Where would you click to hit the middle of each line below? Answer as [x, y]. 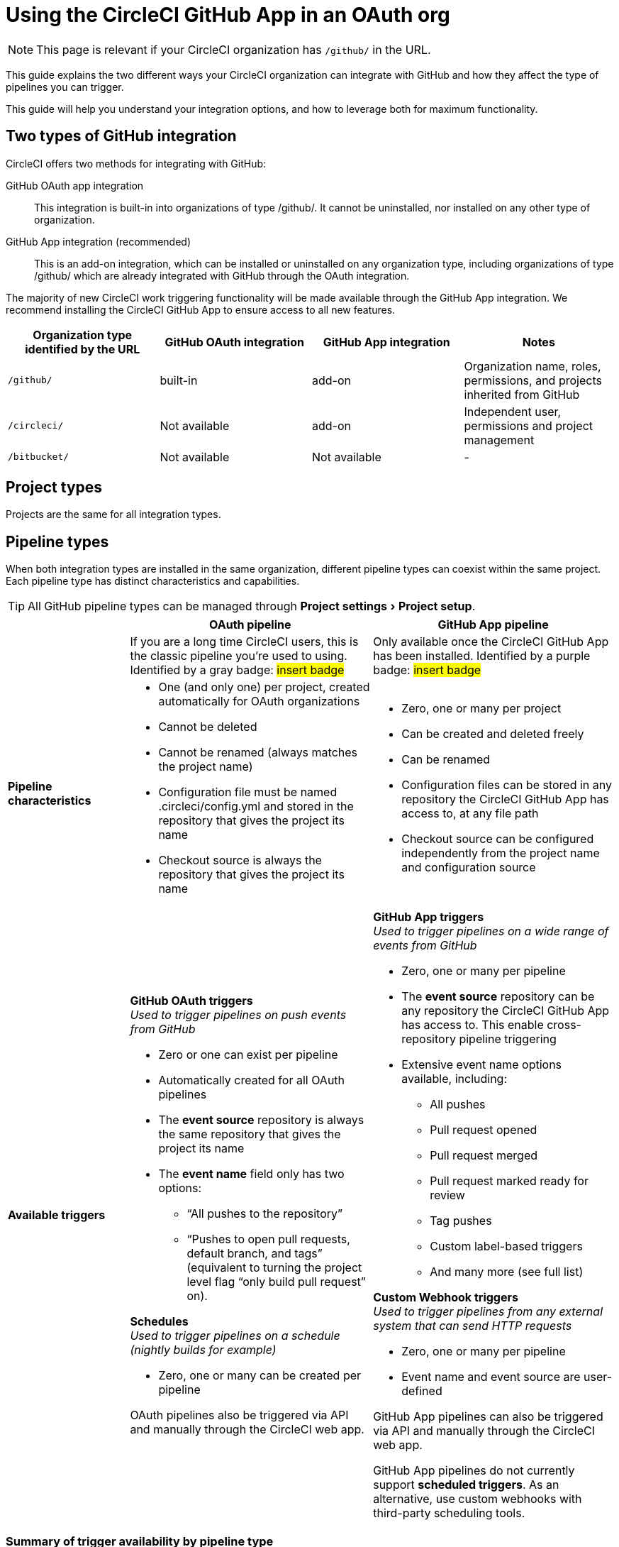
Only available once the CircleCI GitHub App [491, 642]
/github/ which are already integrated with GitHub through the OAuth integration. [222, 275]
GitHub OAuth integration [234, 342]
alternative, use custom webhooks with [478, 1499]
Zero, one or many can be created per [260, 1376]
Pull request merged [484, 1156]
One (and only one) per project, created [264, 687]
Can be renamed [446, 760]
